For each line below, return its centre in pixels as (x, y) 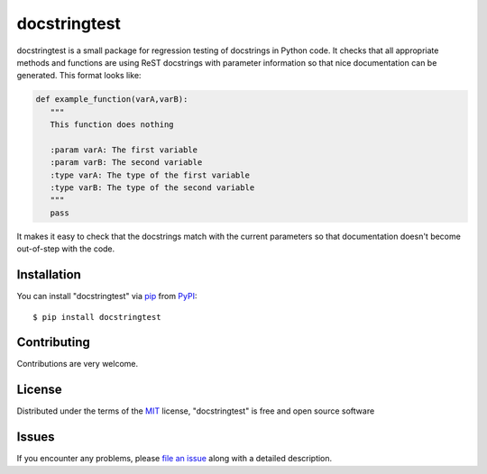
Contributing (53, 342)
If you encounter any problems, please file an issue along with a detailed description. (175, 459)
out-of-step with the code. (66, 249)
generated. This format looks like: (79, 76)
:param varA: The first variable (124, 150)
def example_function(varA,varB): (112, 100)
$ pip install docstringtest (97, 317)
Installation (49, 275)
